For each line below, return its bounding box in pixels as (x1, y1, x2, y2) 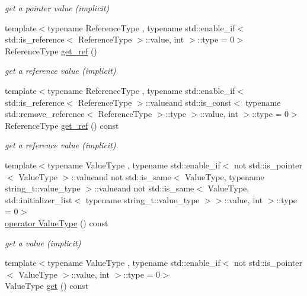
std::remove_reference (5, 108, 85, 120)
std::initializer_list (5, 193, 72, 206)
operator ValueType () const (5, 216, 108, 229)
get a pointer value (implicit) (5, 2, 110, 14)
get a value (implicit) (5, 236, 81, 249)
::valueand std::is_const (145, 96, 232, 108)
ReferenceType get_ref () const (5, 119, 119, 131)
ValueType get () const (5, 279, 89, 292)
